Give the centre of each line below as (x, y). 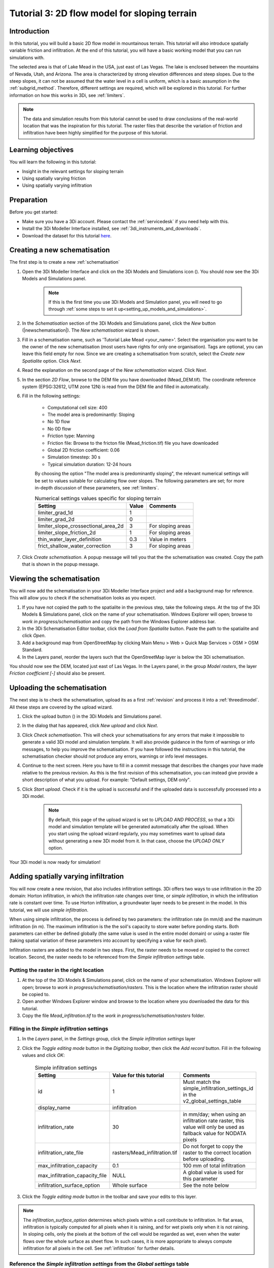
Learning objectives (42, 150)
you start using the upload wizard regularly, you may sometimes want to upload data (137, 834)
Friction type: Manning (71, 436)
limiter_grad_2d (56, 519)
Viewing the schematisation (55, 578)
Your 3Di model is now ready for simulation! (55, 862)
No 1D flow (59, 421)
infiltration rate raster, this (214, 1120)
